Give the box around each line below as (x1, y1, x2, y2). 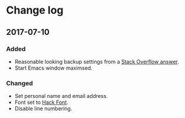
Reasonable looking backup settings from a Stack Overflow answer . (14, 58, 180, 65)
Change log (6, 4, 64, 17)
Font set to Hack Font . (14, 99, 69, 106)
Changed (6, 79, 34, 87)
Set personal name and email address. (14, 93, 108, 100)
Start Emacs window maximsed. (14, 64, 92, 71)
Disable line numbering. (14, 105, 72, 112)
